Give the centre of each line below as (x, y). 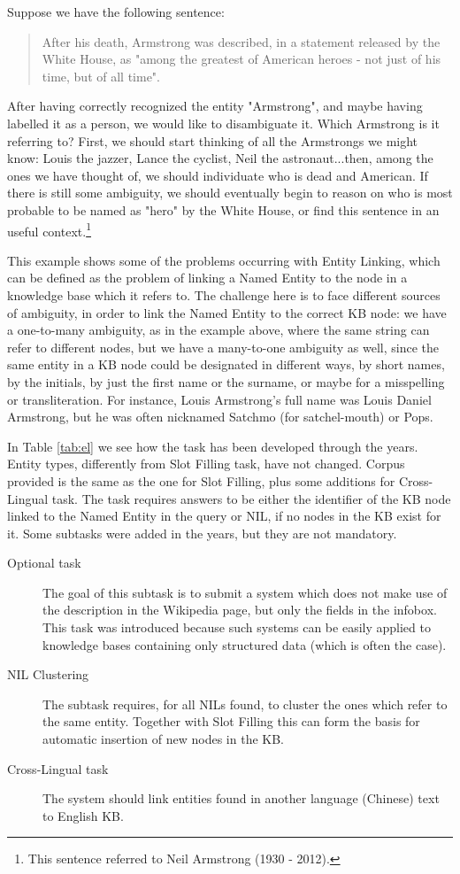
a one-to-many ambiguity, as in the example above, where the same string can (218, 330)
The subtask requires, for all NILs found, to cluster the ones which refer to (245, 704)
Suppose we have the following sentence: (116, 12)
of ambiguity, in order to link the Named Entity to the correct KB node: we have (227, 312)
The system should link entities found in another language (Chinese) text (241, 798)
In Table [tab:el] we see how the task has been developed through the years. (213, 446)
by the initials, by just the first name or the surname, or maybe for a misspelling (226, 381)
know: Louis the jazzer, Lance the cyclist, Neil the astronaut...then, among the (220, 158)
